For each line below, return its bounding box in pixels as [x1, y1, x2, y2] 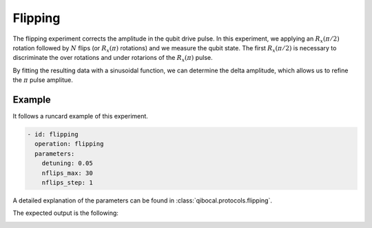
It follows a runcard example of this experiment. [12, 112, 148, 121]
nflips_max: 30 [41, 169, 93, 177]
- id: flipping [27, 131, 79, 138]
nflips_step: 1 [41, 178, 93, 186]
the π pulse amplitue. [12, 76, 74, 84]
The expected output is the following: [12, 209, 118, 217]
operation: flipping [34, 140, 104, 148]
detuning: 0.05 [41, 159, 93, 167]
